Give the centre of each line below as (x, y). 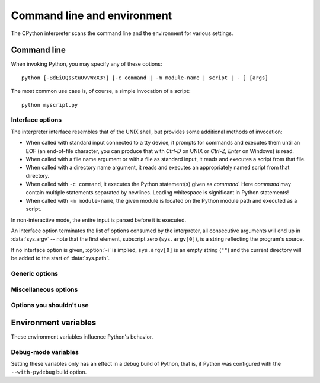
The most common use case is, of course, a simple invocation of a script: (100, 91)
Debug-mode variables (45, 352)
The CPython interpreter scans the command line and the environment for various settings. (122, 33)
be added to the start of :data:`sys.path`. (60, 258)
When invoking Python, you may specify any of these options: (87, 64)
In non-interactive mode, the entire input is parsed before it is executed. (99, 220)
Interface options (36, 120)
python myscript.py (50, 105)
